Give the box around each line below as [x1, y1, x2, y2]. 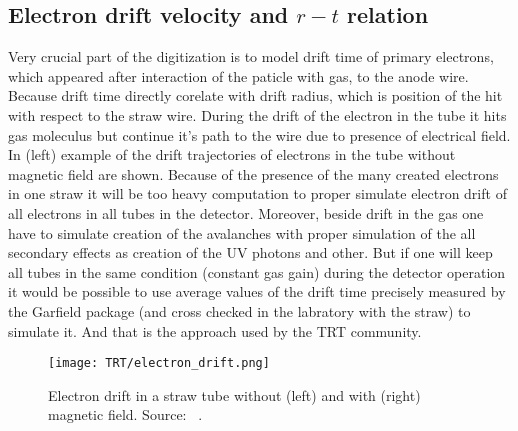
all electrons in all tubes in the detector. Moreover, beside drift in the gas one [8, 202, 484, 223]
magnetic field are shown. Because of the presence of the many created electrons [8, 163, 499, 184]
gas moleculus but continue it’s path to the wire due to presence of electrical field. [8, 124, 511, 145]
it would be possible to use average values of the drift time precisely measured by [8, 281, 506, 302]
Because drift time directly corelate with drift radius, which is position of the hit [8, 85, 503, 106]
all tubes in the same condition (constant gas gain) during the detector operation [8, 261, 506, 282]
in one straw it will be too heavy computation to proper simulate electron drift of [8, 183, 507, 204]
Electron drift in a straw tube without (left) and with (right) [48, 384, 421, 405]
